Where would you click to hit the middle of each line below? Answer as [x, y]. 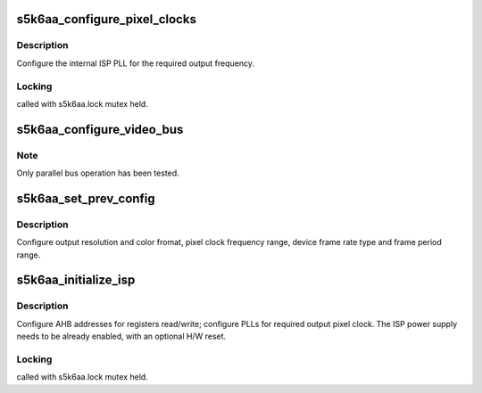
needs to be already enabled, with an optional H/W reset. [121, 336]
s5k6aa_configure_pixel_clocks [106, 19]
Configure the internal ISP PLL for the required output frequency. [135, 63]
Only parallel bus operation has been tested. [98, 173]
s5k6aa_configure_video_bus [100, 129]
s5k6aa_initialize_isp [76, 280]
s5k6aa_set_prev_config [86, 198]
